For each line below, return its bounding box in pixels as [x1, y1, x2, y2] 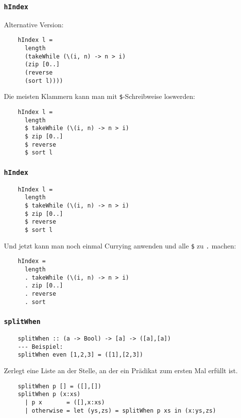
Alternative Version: [4, 19, 64, 29]
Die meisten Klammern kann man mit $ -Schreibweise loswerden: [4, 91, 195, 101]
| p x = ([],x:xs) [24, 399, 105, 406]
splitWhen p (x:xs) [17, 391, 81, 398]
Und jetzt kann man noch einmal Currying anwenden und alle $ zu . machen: [4, 240, 236, 250]
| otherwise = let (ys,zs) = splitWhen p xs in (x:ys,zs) [24, 407, 216, 414]
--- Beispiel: [17, 343, 63, 350]
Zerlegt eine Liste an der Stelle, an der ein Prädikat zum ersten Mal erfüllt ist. [4, 365, 238, 375]
